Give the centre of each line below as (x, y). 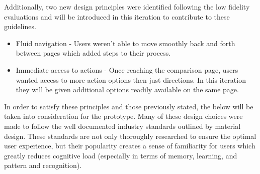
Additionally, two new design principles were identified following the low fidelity (127, 7)
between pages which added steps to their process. (93, 53)
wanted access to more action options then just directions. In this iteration (131, 79)
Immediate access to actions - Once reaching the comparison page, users (127, 69)
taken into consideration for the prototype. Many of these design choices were (123, 116)
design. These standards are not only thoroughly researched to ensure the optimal (130, 136)
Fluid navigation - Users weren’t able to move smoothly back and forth (125, 43)
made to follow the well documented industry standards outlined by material (122, 126)
